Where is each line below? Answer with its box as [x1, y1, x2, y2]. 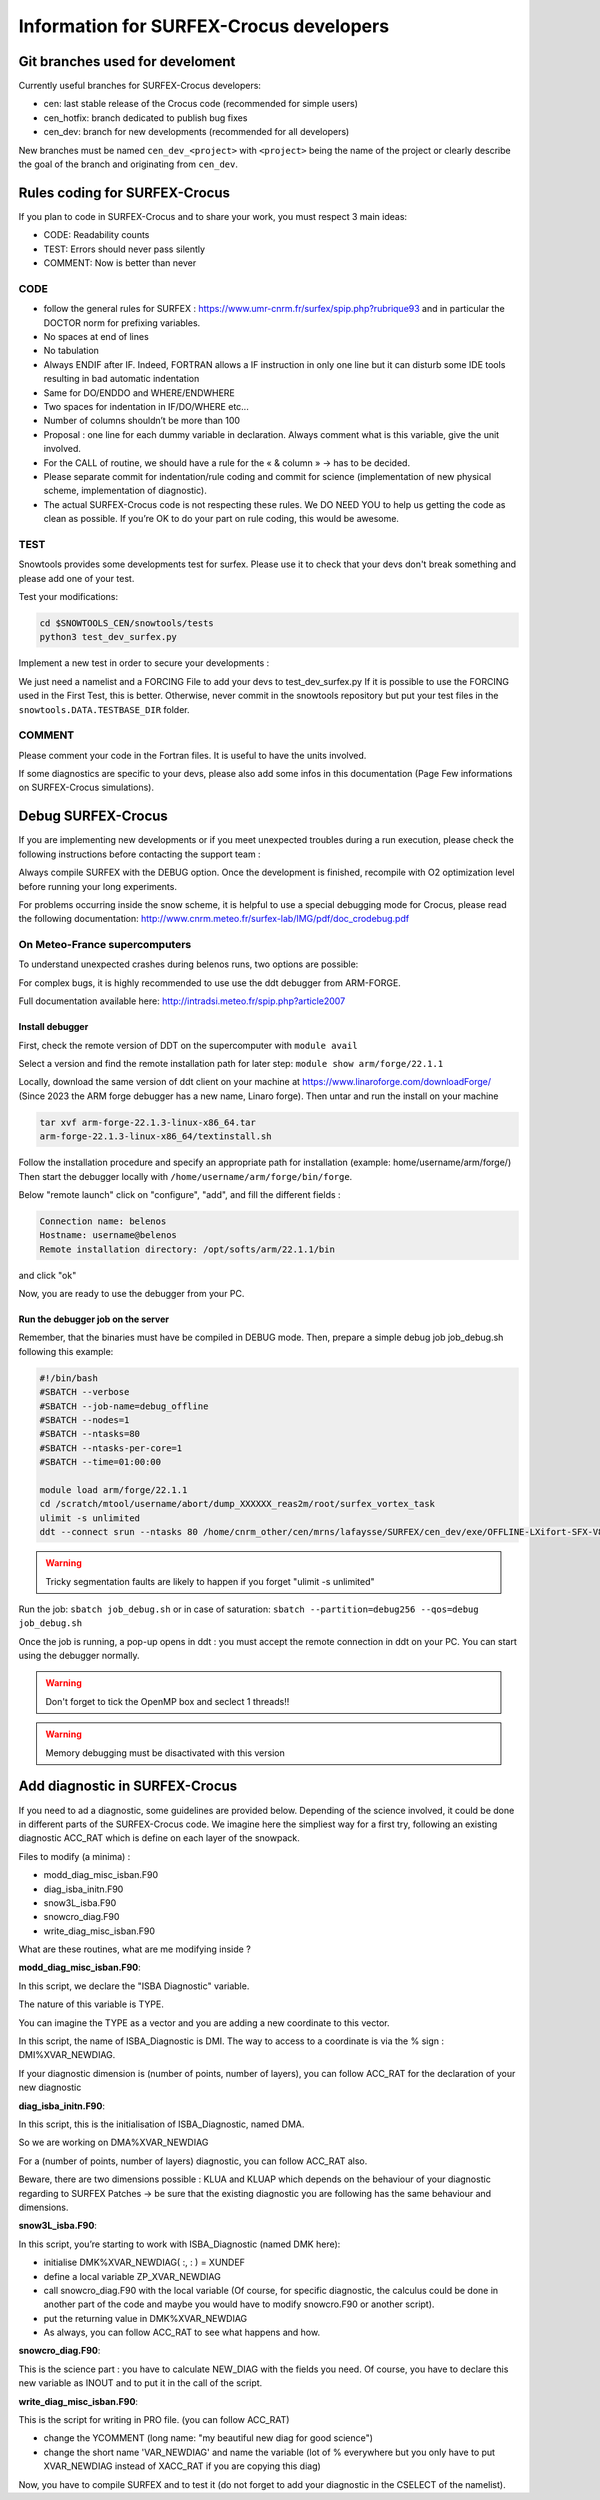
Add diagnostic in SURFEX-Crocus [18, 1778, 238, 1795]
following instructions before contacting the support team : [18, 848, 261, 860]
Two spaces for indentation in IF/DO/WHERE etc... [43, 400, 249, 412]
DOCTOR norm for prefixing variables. [43, 316, 201, 329]
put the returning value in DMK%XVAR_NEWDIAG [43, 2312, 248, 2324]
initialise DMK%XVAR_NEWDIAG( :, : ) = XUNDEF [43, 2256, 245, 2269]
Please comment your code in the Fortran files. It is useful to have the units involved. [18, 749, 367, 761]
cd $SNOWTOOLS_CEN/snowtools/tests [39, 618, 214, 629]
